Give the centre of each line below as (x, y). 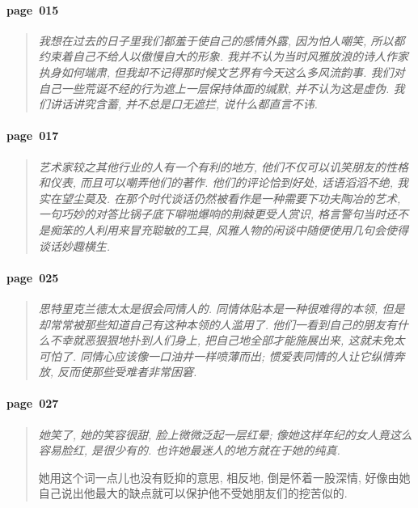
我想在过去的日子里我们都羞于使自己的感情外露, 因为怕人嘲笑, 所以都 (222, 40)
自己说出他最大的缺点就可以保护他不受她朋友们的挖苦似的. (193, 493)
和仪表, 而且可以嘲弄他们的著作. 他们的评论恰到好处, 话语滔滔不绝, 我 (224, 182)
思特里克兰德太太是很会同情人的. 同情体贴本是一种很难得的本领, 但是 (222, 308)
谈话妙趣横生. (74, 246)
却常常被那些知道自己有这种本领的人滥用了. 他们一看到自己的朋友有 (218, 324)
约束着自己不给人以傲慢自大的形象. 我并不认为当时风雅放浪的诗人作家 (224, 56)
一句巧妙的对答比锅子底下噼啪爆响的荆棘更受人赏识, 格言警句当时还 (218, 214)
